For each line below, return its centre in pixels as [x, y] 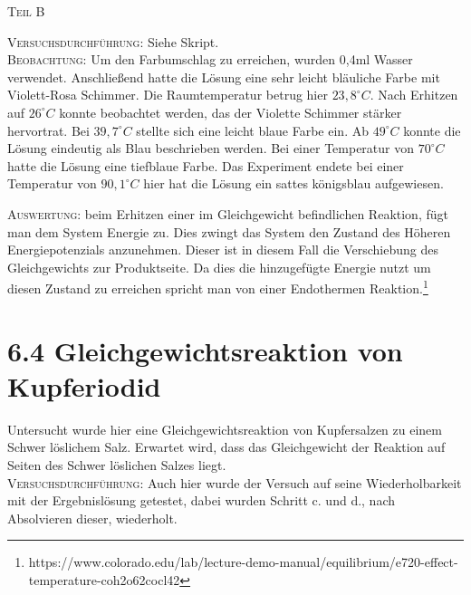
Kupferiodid [84, 385]
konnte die [432, 130]
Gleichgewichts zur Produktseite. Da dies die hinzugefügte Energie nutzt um [219, 267]
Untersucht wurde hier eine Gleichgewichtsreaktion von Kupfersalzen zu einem [225, 429]
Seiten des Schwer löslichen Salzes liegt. [117, 465]
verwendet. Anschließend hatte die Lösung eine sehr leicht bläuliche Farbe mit [224, 77]
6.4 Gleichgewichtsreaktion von [205, 350]
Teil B [26, 11]
